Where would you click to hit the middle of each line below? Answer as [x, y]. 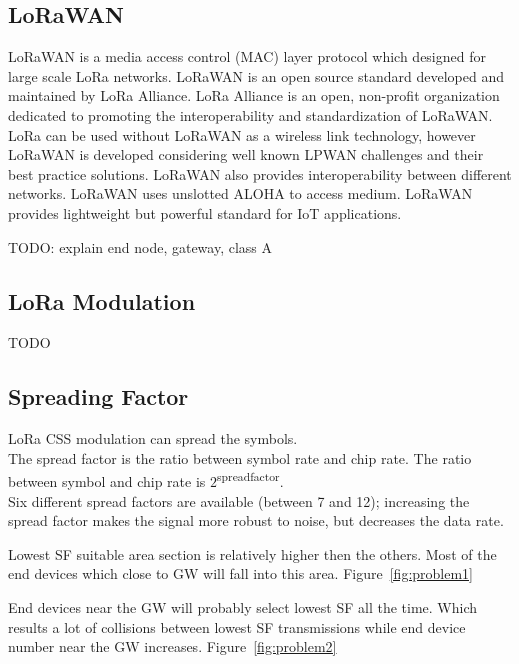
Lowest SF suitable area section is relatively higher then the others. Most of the [252, 553]
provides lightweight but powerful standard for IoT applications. [205, 212]
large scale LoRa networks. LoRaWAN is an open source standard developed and [256, 75]
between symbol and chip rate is [107, 480]
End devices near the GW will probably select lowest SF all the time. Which [242, 606]
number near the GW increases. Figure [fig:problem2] [172, 646]
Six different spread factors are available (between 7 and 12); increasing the [239, 500]
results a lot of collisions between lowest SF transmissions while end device [237, 626]
